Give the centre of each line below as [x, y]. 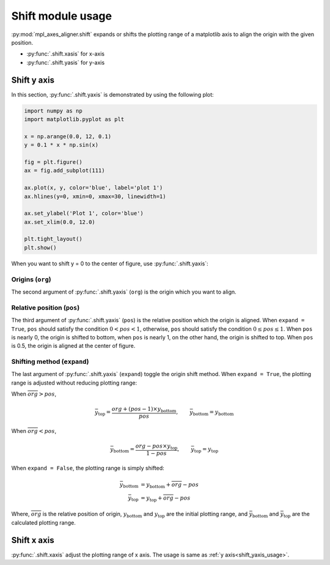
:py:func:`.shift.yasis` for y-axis [66, 62]
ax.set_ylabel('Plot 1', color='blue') [84, 213]
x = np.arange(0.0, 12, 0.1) [68, 136]
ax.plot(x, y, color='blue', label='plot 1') [94, 188]
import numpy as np [53, 111]
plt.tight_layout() [53, 239]
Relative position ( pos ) [46, 308]
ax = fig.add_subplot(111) [64, 171]
